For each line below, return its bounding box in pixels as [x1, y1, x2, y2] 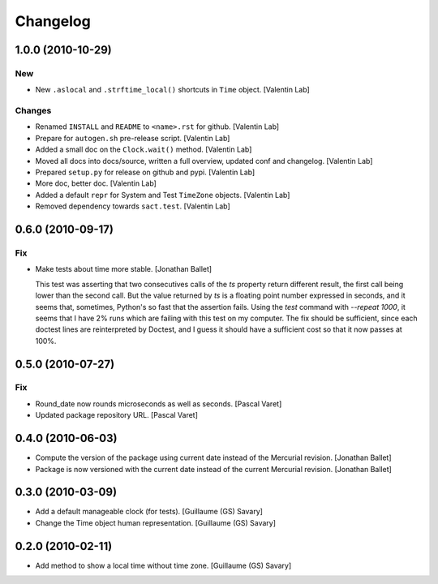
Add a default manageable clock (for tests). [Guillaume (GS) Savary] [35, 507, 264, 517]
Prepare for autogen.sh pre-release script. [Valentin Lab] [35, 133, 230, 143]
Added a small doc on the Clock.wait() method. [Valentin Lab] [35, 144, 252, 154]
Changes [15, 105, 52, 117]
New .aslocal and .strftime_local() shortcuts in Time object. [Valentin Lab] [35, 85, 310, 95]
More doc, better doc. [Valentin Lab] [35, 178, 157, 188]
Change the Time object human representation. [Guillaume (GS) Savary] [35, 517, 276, 527]
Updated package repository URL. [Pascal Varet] [35, 410, 199, 420]
